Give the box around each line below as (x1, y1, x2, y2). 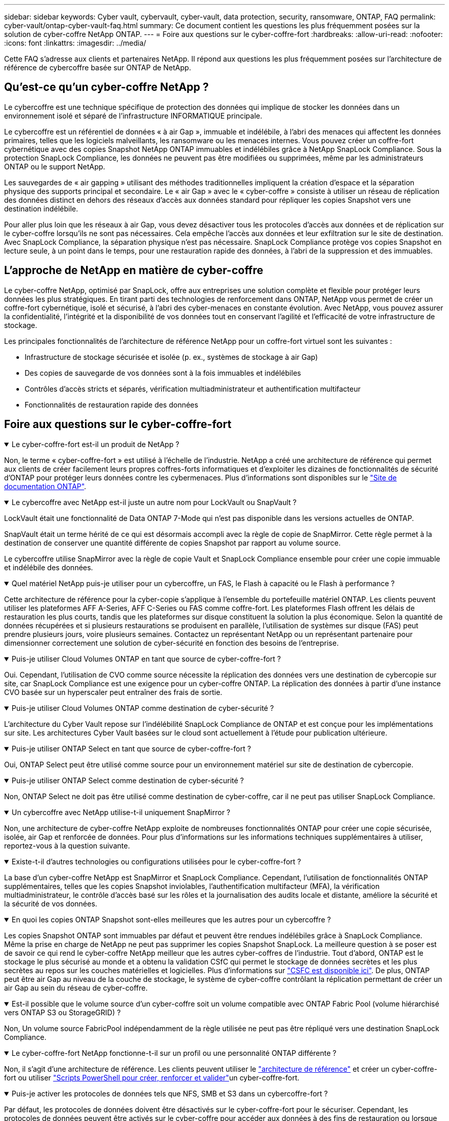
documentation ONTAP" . (4, 481, 87, 491)
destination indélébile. (4, 204, 78, 213)
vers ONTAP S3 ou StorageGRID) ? (4, 1008, 121, 1017)
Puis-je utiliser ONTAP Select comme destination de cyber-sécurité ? (11, 776, 244, 785)
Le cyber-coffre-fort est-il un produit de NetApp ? (11, 439, 179, 449)
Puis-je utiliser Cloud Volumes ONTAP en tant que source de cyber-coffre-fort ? (11, 654, 281, 663)
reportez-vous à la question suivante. (4, 841, 130, 850)
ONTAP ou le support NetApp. (4, 162, 106, 171)
